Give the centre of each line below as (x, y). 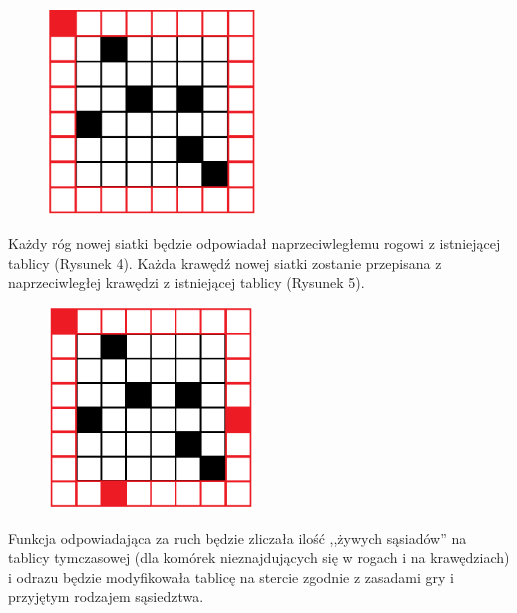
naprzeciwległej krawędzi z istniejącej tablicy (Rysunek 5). (186, 282)
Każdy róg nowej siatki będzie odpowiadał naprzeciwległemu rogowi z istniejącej (254, 243)
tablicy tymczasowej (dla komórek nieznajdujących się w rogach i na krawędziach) (259, 557)
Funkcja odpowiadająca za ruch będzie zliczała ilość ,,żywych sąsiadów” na (237, 537)
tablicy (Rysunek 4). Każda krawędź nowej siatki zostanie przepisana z (225, 262)
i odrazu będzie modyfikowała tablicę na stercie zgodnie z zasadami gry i (231, 576)
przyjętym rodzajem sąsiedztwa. (106, 596)
